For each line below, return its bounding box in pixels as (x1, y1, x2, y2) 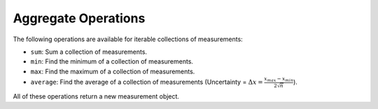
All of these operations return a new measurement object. (13, 92, 180, 101)
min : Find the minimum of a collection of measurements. (30, 57, 194, 66)
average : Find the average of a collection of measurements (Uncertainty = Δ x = (30, 78, 263, 86)
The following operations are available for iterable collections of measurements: (13, 35, 243, 43)
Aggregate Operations (13, 10, 146, 26)
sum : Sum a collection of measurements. (30, 48, 147, 56)
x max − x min (263, 75, 294, 83)
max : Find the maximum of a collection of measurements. (30, 67, 195, 75)
